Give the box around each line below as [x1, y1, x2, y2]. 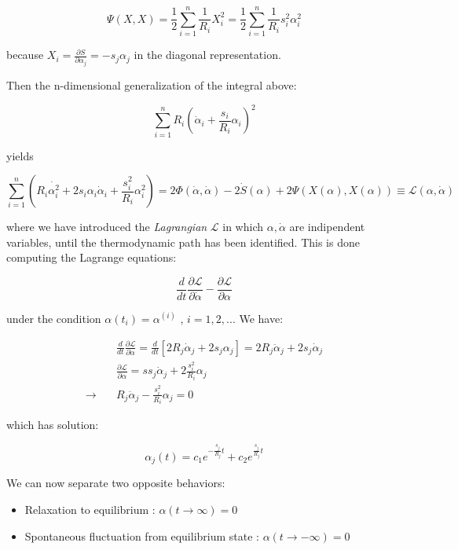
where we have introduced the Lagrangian [6, 218, 207, 235]
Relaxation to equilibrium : [24, 501, 156, 518]
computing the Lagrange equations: [6, 249, 177, 266]
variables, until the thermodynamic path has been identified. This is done [6, 233, 360, 250]
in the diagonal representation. [134, 46, 281, 63]
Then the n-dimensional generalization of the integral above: [6, 77, 297, 93]
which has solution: [6, 416, 99, 433]
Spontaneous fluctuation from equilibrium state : [24, 527, 259, 544]
